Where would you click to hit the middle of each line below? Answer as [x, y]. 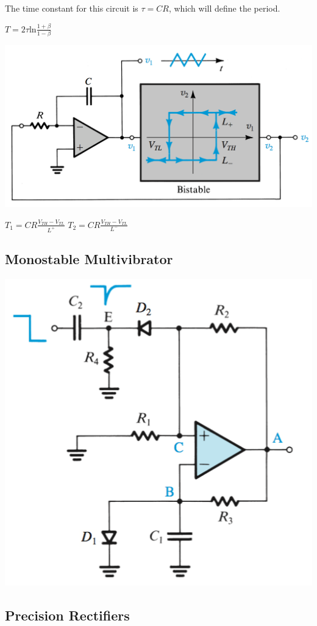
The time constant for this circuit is [72, 8]
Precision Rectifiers [67, 615]
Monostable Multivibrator [89, 259]
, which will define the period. [224, 8]
